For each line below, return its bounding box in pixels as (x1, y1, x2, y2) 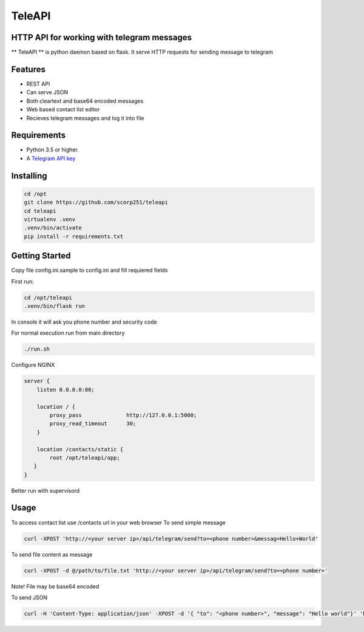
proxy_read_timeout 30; (49, 420, 136, 427)
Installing (11, 170, 48, 181)
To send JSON (11, 594, 48, 601)
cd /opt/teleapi (24, 294, 73, 301)
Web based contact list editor (26, 106, 100, 113)
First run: (11, 277, 34, 285)
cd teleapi (24, 207, 56, 214)
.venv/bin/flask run (24, 303, 85, 310)
